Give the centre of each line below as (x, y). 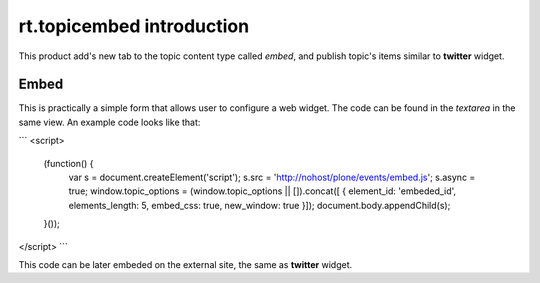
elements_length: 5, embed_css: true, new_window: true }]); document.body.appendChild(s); (259, 205)
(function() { (68, 163)
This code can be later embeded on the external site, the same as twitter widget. (185, 264)
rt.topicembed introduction (134, 26)
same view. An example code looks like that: (109, 122)
